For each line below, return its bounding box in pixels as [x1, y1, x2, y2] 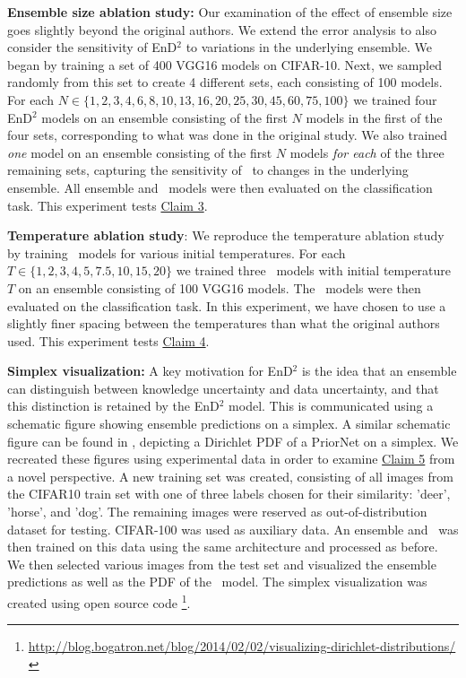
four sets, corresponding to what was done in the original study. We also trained [7, 126, 448, 144]
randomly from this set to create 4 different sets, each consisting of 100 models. [7, 73, 443, 91]
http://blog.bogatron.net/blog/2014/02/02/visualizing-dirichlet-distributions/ [28, 637, 456, 656]
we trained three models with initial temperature [176, 261, 452, 280]
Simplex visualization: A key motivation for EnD [7, 361, 293, 380]
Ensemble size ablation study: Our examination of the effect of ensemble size [7, 3, 453, 21]
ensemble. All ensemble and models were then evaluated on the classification [7, 178, 433, 196]
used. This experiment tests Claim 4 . [7, 331, 210, 350]
